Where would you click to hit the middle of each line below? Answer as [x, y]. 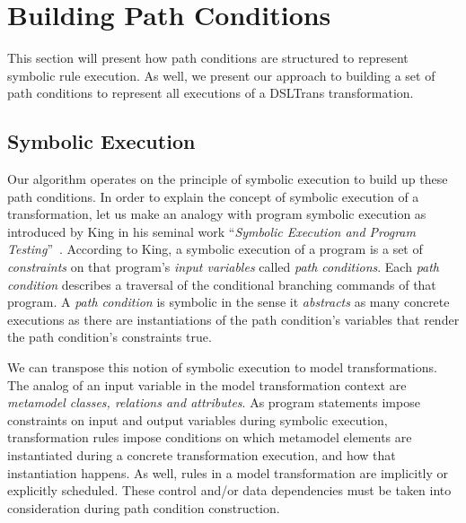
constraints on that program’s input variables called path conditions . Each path [224, 267]
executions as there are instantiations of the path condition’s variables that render [233, 319]
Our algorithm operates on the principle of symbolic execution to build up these [228, 179]
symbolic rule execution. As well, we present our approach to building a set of [221, 75]
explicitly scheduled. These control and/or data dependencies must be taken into [229, 490]
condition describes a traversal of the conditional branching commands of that [222, 284]
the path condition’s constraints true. [110, 337]
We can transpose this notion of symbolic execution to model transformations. [222, 367]
